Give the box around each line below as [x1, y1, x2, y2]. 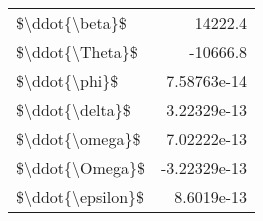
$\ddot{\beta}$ [16, 11, 127, 34]
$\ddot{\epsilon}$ [16, 185, 145, 208]
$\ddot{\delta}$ [16, 98, 131, 121]
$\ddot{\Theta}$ [16, 40, 138, 63]
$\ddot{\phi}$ [16, 69, 119, 92]
